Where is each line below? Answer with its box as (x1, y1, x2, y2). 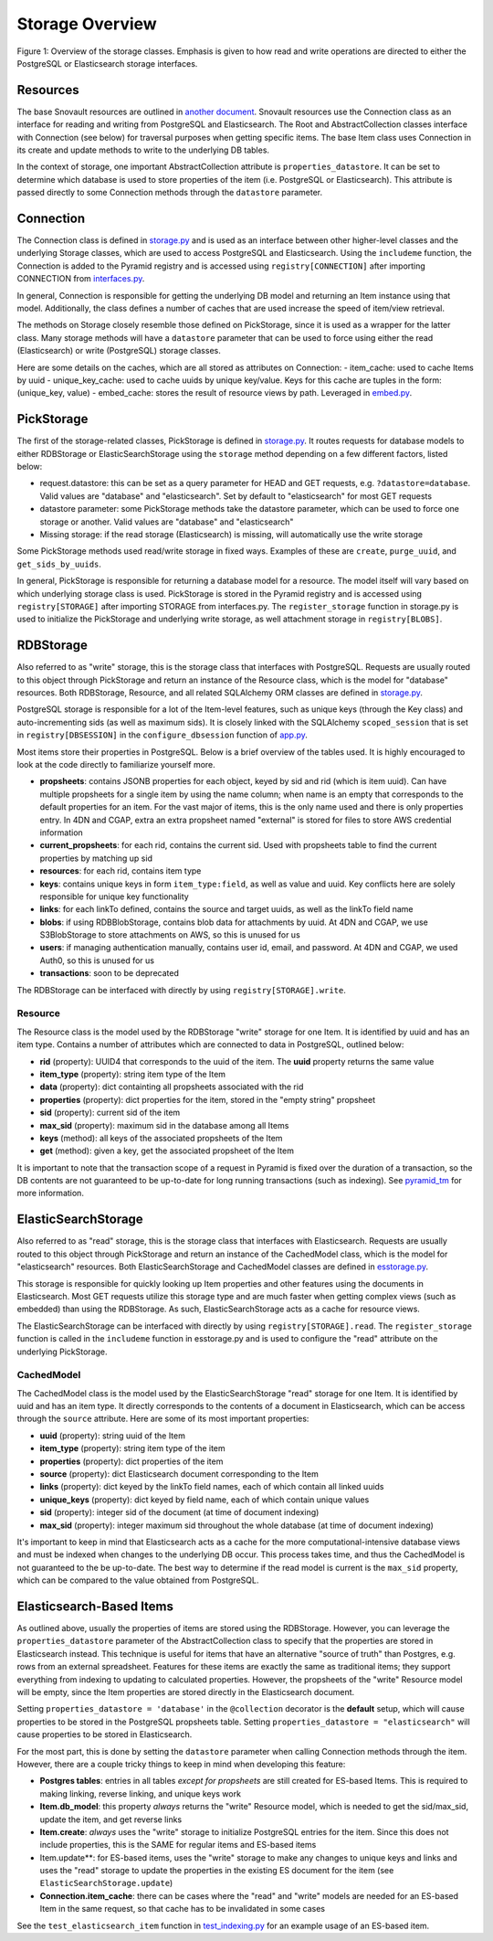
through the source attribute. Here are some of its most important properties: (16, 1413, 309, 1425)
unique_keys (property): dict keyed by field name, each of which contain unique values (39, 1494, 370, 1505)
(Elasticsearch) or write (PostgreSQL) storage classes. (16, 345, 221, 356)
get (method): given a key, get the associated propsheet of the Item (39, 1145, 294, 1156)
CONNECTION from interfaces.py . (16, 273, 145, 284)
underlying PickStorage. (16, 1346, 109, 1357)
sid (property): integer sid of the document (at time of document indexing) (39, 1507, 320, 1518)
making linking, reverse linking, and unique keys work (39, 1787, 242, 1799)
